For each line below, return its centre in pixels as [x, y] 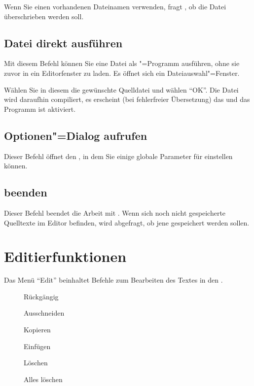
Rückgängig [41, 296]
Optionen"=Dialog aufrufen [76, 135]
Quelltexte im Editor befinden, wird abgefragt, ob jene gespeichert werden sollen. [127, 222]
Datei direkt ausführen [63, 43]
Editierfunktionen [65, 256]
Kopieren [37, 330]
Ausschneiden [44, 313]
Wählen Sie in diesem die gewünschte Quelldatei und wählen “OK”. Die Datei [121, 89]
